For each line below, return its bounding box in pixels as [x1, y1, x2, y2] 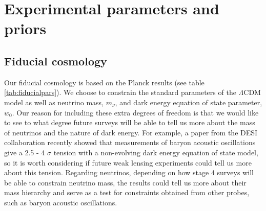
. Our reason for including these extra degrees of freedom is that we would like [12, 107, 259, 118]
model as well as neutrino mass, [4, 97, 104, 107]
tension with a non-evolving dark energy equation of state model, [53, 147, 258, 157]
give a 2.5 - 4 [4, 147, 45, 157]
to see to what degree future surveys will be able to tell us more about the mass [4, 117, 255, 128]
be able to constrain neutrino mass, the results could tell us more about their [4, 177, 247, 187]
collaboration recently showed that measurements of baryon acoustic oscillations [4, 137, 256, 148]
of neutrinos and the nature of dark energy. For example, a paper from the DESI [4, 127, 258, 137]
